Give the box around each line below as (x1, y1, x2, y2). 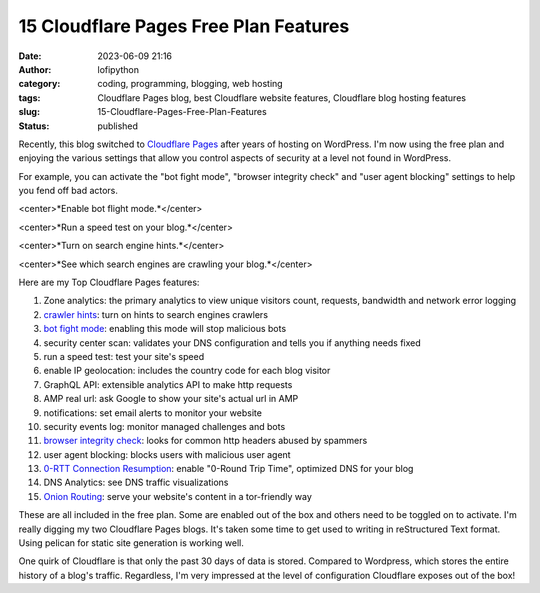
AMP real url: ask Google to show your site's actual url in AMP (43, 393, 299, 405)
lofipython (97, 63, 140, 75)
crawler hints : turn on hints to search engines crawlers (43, 308, 269, 320)
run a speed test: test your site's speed (43, 350, 205, 362)
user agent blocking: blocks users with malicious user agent (43, 448, 291, 460)
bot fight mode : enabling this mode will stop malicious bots (43, 323, 287, 335)
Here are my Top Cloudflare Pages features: (18, 276, 200, 289)
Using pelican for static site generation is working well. (18, 537, 244, 549)
